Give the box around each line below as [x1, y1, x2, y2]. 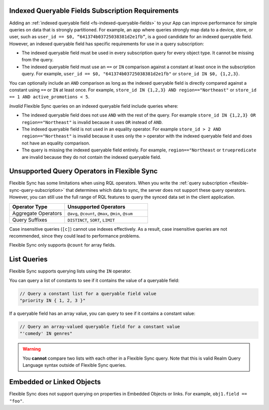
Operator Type [12, 203, 48, 210]
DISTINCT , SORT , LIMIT [67, 216, 115, 223]
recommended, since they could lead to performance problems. [9, 233, 140, 239]
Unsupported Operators [67, 203, 126, 210]
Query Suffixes [12, 216, 47, 223]
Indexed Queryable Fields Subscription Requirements [9, 6, 179, 15]
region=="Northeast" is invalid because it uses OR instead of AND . [21, 119, 163, 125]
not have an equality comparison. [21, 140, 91, 146]
